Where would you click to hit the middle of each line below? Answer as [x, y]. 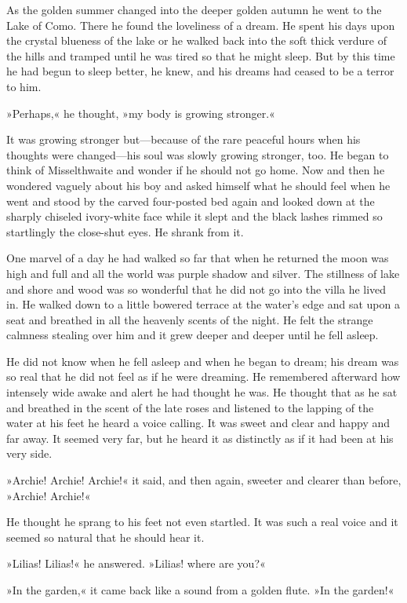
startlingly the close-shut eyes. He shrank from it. [125, 231]
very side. [29, 453]
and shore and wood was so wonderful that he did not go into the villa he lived [196, 289]
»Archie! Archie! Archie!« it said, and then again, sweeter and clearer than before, [204, 480]
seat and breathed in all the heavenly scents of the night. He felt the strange [190, 319]
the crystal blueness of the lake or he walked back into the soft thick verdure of [196, 40]
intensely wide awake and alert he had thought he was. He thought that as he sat [202, 392]
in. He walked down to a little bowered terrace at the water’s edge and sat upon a [203, 304]
